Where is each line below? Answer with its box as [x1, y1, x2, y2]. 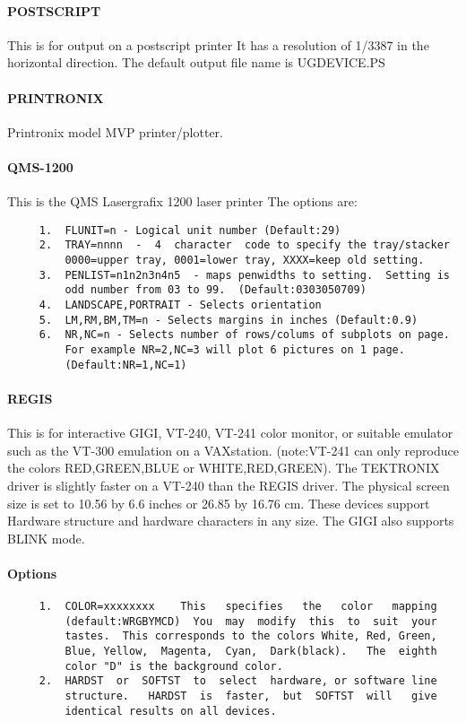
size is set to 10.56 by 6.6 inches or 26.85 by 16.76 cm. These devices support [7, 493, 430, 512]
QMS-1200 [7, 157, 73, 176]
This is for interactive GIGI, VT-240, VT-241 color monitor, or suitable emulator [7, 423, 453, 442]
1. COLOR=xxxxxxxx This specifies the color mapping [39, 600, 437, 613]
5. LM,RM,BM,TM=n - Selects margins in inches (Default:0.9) [39, 313, 419, 326]
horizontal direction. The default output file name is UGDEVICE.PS [7, 53, 385, 72]
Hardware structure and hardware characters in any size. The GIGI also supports [7, 511, 454, 530]
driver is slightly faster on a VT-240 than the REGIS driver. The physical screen [7, 475, 450, 494]
